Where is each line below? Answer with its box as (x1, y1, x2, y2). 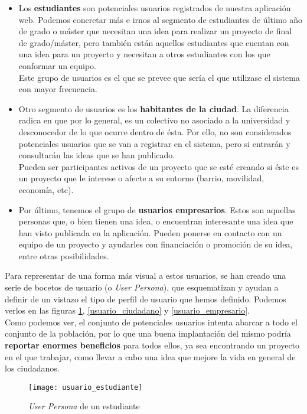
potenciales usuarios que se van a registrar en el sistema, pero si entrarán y (18, 137, 290, 149)
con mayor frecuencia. (18, 83, 97, 95)
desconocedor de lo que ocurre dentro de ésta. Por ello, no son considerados (18, 125, 292, 138)
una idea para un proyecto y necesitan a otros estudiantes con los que (18, 48, 270, 60)
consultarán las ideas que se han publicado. (18, 149, 175, 161)
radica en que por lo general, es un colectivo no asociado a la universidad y (18, 114, 290, 126)
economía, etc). (18, 183, 74, 195)
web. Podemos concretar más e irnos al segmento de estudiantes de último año (18, 13, 302, 25)
